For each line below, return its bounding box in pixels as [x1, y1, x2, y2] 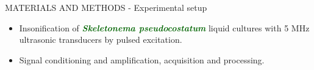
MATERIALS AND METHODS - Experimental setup [5, 1, 207, 13]
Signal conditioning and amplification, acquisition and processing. [19, 53, 265, 66]
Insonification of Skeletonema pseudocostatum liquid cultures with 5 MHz [19, 21, 310, 34]
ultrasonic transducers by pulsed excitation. [19, 33, 182, 46]
